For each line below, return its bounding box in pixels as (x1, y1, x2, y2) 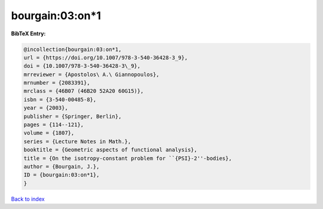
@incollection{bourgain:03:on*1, (23, 46, 122, 53)
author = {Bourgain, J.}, (23, 163, 100, 170)
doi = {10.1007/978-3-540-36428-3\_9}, (23, 63, 141, 69)
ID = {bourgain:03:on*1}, (23, 171, 100, 178)
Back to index (11, 195, 45, 202)
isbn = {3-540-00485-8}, (23, 96, 97, 103)
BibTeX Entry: (11, 30, 46, 37)
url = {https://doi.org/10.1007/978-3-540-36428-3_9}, (23, 54, 188, 61)
